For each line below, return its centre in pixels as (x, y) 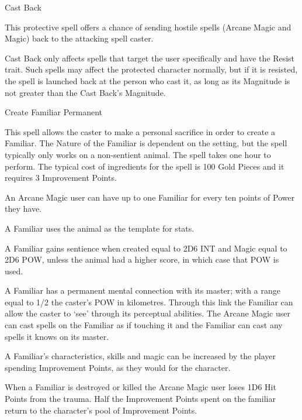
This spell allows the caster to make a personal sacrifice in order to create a (140, 131)
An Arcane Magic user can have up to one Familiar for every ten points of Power (150, 197)
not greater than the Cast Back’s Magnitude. (85, 92)
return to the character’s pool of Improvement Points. (101, 410)
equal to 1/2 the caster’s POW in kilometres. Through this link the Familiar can (149, 302)
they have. (23, 209)
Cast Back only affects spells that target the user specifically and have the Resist (150, 58)
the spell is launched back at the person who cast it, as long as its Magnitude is (147, 80)
